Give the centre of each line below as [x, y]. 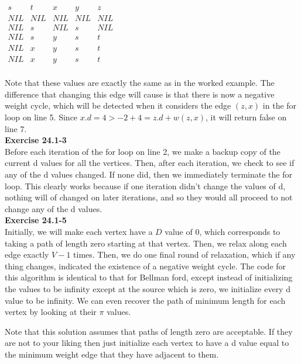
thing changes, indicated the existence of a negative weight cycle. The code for [146, 266]
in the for [280, 105]
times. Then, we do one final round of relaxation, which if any [184, 254]
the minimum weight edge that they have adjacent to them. [112, 354]
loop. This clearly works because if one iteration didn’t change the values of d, [145, 186]
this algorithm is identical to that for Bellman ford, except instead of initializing [149, 277]
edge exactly [27, 254]
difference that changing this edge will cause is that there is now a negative [140, 94]
